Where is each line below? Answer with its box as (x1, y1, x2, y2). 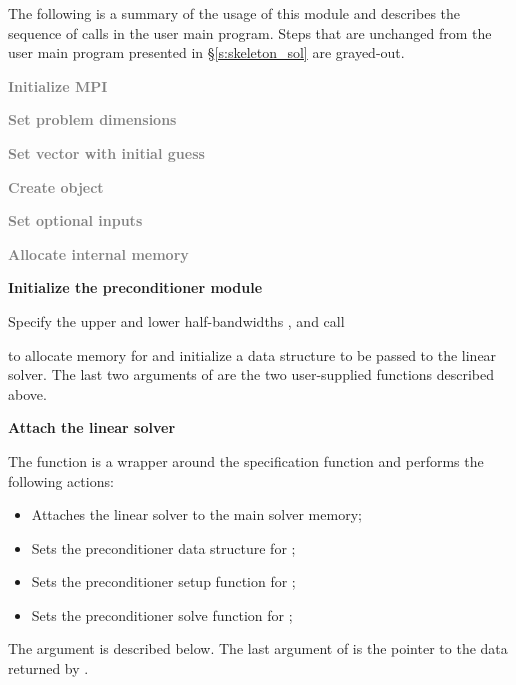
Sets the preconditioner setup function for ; (31, 571, 296, 592)
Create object (8, 176, 104, 197)
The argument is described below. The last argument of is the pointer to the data (8, 638, 508, 659)
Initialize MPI (8, 75, 108, 96)
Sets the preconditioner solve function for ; (31, 604, 293, 625)
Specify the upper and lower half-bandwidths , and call (8, 310, 345, 331)
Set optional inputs (8, 210, 143, 231)
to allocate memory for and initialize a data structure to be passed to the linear (8, 344, 497, 365)
